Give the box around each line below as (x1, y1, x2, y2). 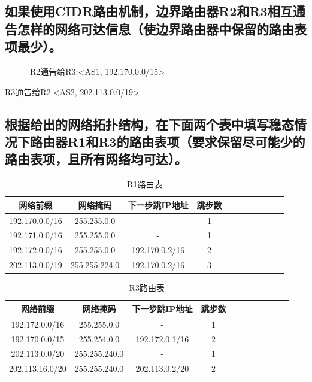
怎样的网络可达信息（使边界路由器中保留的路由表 (17, 19, 307, 38)
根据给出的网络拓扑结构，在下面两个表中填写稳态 (5, 114, 294, 133)
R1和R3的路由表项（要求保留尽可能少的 (67, 132, 305, 150)
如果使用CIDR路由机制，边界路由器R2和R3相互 (5, 2, 293, 20)
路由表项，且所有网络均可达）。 (5, 150, 187, 168)
